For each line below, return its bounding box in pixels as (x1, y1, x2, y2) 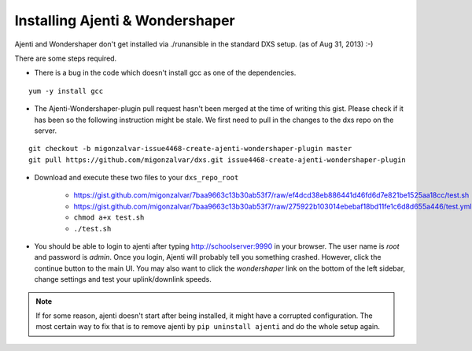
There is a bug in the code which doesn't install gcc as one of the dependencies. (34, 68, 297, 78)
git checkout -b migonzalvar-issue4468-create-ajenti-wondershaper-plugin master (28, 144, 352, 153)
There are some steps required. (14, 54, 117, 63)
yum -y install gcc (28, 87, 104, 95)
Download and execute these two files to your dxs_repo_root (34, 173, 239, 183)
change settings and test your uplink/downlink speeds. (34, 275, 212, 284)
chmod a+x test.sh (73, 213, 145, 222)
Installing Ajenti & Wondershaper (14, 12, 235, 29)
